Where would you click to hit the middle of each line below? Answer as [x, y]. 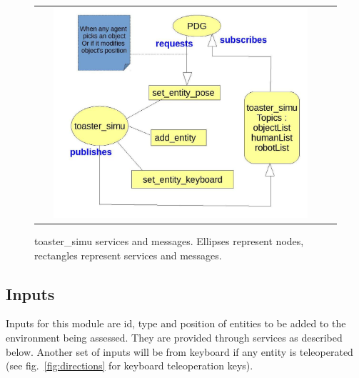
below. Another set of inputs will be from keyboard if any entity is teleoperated [179, 351]
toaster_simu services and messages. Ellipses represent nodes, [169, 240]
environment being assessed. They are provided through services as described [174, 337]
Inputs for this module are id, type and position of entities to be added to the [176, 323]
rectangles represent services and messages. [128, 255]
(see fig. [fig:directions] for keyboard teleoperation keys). [130, 365]
